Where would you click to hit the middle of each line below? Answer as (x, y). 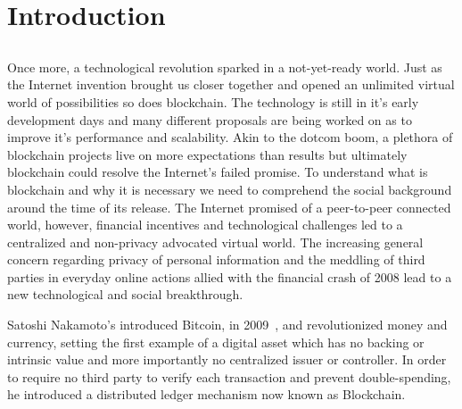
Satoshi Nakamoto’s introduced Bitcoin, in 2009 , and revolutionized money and (227, 325)
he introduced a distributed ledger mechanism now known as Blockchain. (206, 394)
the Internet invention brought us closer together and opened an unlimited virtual (231, 84)
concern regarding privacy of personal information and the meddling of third (216, 259)
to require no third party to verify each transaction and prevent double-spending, (229, 376)
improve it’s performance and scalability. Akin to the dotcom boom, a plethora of (230, 137)
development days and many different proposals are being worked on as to (210, 119)
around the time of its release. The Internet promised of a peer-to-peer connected (229, 207)
